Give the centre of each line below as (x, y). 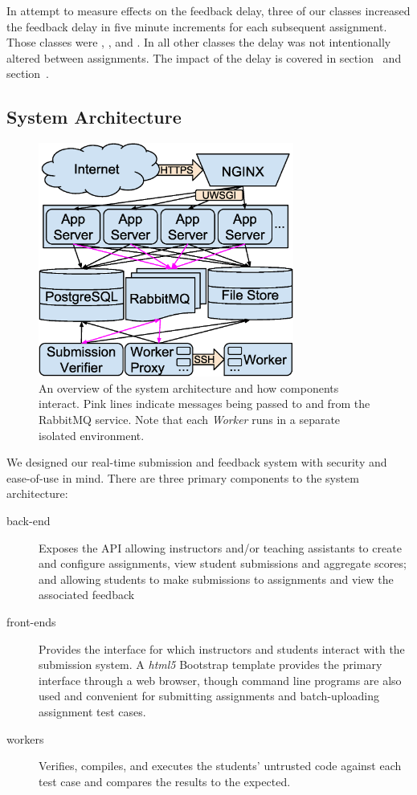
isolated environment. (92, 435)
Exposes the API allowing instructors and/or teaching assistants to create (220, 547)
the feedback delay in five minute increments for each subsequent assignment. (197, 26)
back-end (29, 521)
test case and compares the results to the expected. (165, 781)
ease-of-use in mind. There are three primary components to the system (183, 477)
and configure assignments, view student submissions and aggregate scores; (223, 563)
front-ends (31, 622)
